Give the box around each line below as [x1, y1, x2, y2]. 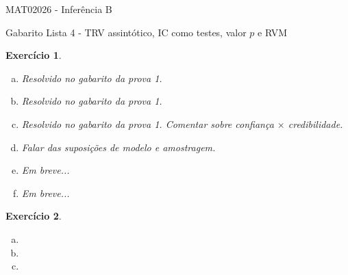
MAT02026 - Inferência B [5, 2, 112, 16]
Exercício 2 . [5, 209, 62, 223]
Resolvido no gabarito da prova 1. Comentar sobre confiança [21, 116, 274, 131]
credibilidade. [288, 116, 343, 131]
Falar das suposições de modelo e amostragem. [21, 140, 216, 154]
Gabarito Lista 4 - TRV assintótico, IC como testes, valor [5, 25, 247, 39]
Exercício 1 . [5, 48, 62, 62]
